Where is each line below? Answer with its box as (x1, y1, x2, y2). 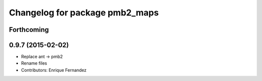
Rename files (21, 60, 47, 66)
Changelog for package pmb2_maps (9, 7, 159, 18)
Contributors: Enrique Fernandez (21, 67, 87, 73)
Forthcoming (9, 26, 49, 34)
